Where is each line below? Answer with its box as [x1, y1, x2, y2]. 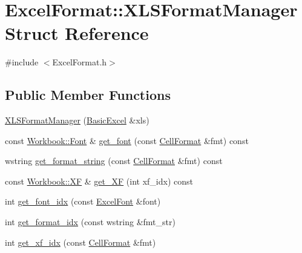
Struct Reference [5, 21, 149, 45]
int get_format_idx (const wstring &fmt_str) [5, 215, 176, 228]
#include [5, 56, 39, 68]
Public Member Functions [5, 85, 171, 104]
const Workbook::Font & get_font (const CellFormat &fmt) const [5, 134, 249, 146]
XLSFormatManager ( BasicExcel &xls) [5, 114, 149, 126]
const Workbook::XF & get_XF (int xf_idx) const [5, 174, 193, 187]
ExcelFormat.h [52, 56, 107, 68]
